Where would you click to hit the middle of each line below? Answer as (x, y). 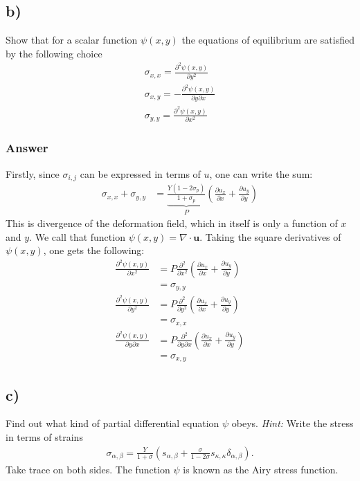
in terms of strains (44, 437)
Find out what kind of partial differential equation (112, 423)
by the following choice (54, 53)
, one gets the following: (94, 250)
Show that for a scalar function (72, 40)
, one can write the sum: (261, 173)
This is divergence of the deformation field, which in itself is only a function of (172, 223)
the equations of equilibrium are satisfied (268, 40)
